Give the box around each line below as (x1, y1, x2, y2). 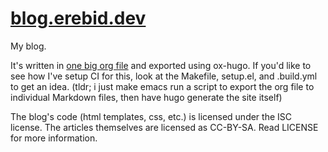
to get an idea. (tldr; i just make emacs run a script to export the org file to (10, 80, 315, 92)
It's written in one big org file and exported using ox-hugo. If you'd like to (10, 59, 312, 71)
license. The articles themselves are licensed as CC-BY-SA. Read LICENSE (10, 121, 319, 133)
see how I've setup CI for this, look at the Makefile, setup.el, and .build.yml (10, 70, 318, 82)
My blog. (10, 40, 47, 52)
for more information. (10, 132, 98, 144)
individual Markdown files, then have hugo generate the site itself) (10, 91, 283, 103)
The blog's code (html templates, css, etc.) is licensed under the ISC (10, 110, 293, 122)
